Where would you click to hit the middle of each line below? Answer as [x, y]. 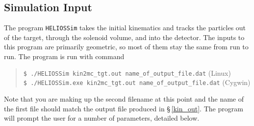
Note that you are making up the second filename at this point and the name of [124, 98]
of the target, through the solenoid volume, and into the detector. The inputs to [124, 37]
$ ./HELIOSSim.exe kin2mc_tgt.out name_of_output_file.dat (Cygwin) [137, 82]
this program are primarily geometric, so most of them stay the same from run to [126, 47]
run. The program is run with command [64, 56]
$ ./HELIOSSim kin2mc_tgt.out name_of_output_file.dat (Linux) [127, 73]
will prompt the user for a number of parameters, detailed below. [102, 118]
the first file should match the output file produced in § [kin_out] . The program [124, 108]
